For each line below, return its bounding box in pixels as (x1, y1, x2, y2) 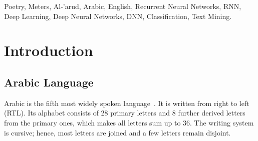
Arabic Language (4, 74, 94, 89)
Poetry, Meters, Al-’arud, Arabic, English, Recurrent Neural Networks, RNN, (4, 1, 241, 11)
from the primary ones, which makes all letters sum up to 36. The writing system (4, 117, 254, 127)
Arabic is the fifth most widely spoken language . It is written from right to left (4, 97, 249, 108)
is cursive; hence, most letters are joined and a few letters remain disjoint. (4, 127, 231, 137)
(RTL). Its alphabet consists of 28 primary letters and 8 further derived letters (4, 107, 245, 118)
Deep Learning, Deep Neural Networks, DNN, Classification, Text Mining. (4, 10, 232, 21)
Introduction (4, 40, 93, 60)
